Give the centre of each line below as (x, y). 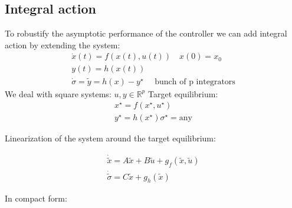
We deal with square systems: (58, 93)
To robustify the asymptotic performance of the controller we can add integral (146, 33)
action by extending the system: (63, 44)
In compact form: (36, 198)
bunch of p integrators (195, 82)
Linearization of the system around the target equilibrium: (110, 138)
